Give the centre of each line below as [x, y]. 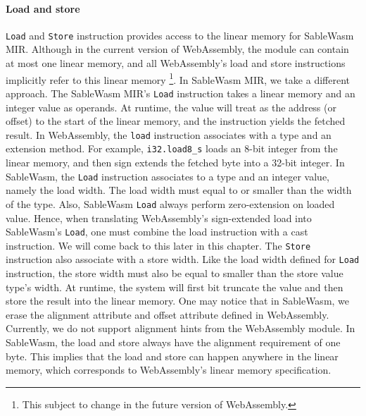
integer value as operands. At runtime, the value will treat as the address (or [171, 107]
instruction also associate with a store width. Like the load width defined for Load [183, 259]
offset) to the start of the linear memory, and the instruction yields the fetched [176, 121]
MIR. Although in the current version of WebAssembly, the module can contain [177, 49]
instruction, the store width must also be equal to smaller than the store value [175, 273]
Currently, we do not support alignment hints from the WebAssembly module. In [181, 328]
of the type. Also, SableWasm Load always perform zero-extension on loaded [170, 203]
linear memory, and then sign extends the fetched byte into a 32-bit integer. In [175, 163]
